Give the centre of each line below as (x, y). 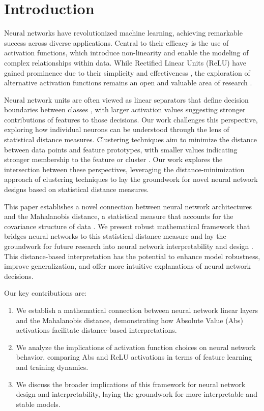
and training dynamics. (52, 367)
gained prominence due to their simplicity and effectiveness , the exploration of (127, 72)
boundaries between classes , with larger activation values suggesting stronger (125, 109)
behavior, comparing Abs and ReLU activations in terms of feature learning (134, 357)
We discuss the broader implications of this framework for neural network (131, 384)
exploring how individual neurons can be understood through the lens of (117, 129)
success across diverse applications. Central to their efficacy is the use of (116, 42)
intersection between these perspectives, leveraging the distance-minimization (124, 169)
